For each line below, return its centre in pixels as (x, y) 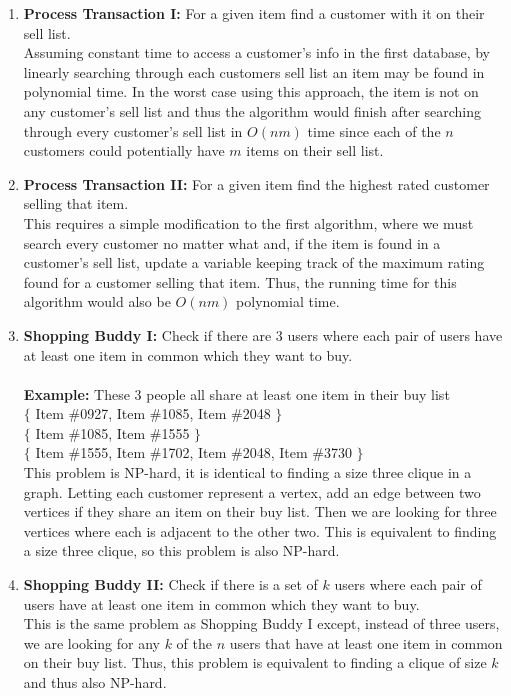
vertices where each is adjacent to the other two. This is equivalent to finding (260, 530)
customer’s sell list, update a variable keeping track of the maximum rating (254, 262)
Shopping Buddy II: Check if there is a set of (170, 584)
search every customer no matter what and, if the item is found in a (232, 242)
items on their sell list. (315, 150)
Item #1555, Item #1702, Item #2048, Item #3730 (193, 452)
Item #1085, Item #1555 (112, 432)
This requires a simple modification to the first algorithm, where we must (248, 222)
